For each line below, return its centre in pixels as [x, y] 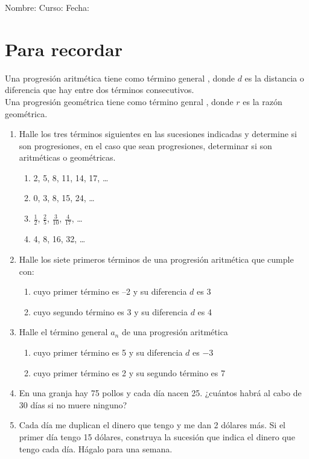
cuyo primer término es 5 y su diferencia [108, 352]
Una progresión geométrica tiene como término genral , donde [119, 101]
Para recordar [64, 49]
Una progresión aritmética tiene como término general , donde [120, 78]
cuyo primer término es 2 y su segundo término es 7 [129, 372]
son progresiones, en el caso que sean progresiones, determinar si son [145, 145]
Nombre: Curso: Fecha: [47, 7]
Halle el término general [63, 332]
